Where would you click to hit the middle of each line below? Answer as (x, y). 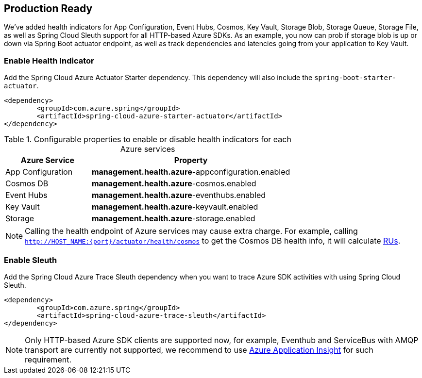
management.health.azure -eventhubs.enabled (179, 195)
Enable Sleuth (31, 260)
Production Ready (48, 8)
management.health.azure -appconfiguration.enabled (191, 172)
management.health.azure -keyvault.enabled (175, 207)
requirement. (48, 359)
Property (191, 160)
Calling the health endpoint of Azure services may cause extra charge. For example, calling (191, 231)
